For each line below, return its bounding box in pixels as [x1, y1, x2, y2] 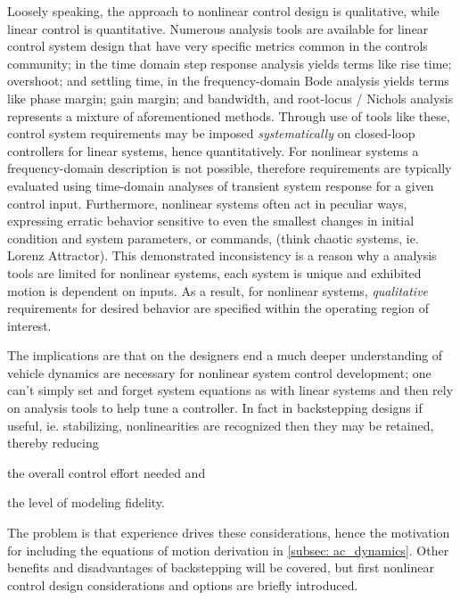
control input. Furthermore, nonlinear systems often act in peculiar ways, [7, 193, 407, 212]
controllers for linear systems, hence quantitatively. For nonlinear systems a [7, 141, 419, 160]
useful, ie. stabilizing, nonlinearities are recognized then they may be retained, [7, 415, 434, 434]
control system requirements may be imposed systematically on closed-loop [7, 124, 415, 143]
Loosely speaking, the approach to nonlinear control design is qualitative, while [7, 2, 439, 20]
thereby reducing [7, 433, 99, 452]
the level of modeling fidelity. [7, 493, 165, 512]
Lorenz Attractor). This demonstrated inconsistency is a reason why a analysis [7, 246, 437, 265]
